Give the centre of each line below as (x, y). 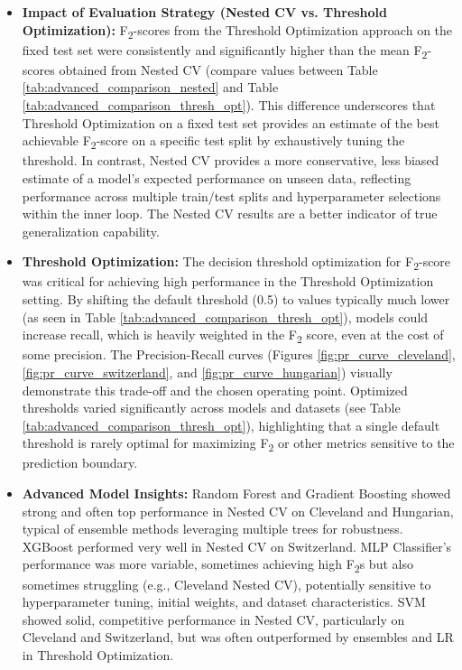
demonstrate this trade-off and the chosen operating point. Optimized (215, 390)
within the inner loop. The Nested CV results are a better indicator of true (230, 214)
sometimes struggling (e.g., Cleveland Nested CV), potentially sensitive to (226, 584)
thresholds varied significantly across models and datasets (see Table (211, 408)
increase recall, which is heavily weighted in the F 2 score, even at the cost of (233, 336)
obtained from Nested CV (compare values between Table (218, 69)
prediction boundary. (80, 463)
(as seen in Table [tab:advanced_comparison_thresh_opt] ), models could (225, 316)
